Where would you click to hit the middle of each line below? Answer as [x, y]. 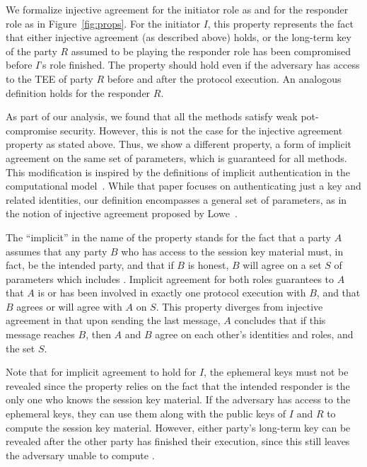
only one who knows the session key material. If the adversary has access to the [178, 399]
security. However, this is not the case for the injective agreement [202, 130]
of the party [31, 51]
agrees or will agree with [69, 306]
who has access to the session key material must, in [232, 251]
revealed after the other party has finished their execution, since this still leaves [178, 441]
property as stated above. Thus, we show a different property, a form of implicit [179, 144]
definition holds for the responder [78, 92]
